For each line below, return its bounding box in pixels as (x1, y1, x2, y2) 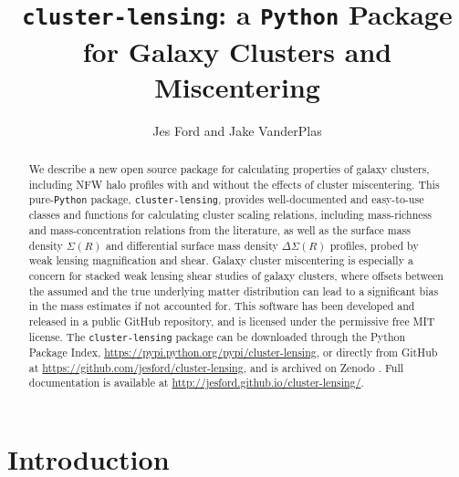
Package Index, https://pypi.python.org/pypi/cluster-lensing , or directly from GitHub (28, 344, 438, 359)
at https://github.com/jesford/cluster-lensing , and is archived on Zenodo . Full (28, 359, 404, 375)
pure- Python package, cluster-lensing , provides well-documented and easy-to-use (28, 192, 424, 207)
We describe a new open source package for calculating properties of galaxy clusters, (28, 161, 430, 177)
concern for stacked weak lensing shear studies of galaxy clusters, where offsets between (28, 268, 443, 284)
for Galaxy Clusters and (82, 32, 392, 69)
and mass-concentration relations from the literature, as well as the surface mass (28, 223, 411, 238)
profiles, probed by (329, 237, 419, 253)
